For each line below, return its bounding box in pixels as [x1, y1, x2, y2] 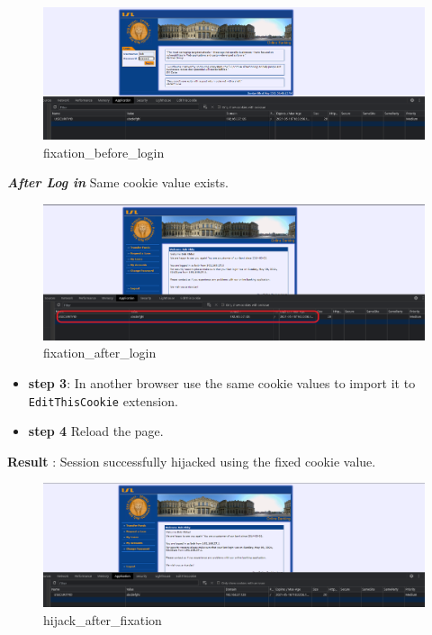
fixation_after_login [43, 343, 157, 362]
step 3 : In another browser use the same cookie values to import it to [28, 373, 416, 392]
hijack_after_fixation [43, 610, 162, 629]
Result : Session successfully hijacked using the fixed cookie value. [7, 451, 376, 470]
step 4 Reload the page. [28, 422, 164, 440]
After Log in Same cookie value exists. [7, 173, 229, 192]
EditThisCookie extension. [28, 391, 178, 410]
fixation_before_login [43, 142, 165, 161]
